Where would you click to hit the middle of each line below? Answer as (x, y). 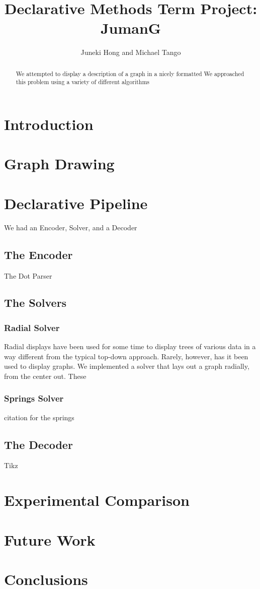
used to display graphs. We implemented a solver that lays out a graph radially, (127, 366)
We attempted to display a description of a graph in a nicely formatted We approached (130, 73)
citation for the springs (39, 417)
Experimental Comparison (97, 500)
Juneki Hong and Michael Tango (131, 52)
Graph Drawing (59, 163)
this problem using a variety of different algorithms (83, 82)
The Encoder (38, 254)
